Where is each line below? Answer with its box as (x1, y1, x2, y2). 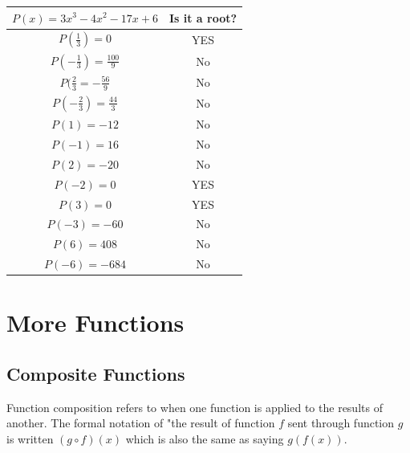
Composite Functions (6, 361, 185, 386)
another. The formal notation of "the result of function (6, 414, 275, 431)
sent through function (287, 414, 395, 431)
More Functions (6, 306, 185, 339)
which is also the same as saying (125, 430, 284, 447)
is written (6, 430, 54, 447)
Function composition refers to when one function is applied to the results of (6, 398, 383, 415)
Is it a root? (168, 9, 237, 26)
